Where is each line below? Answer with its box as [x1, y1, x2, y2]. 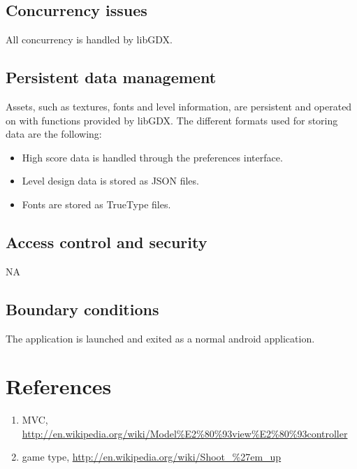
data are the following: [6, 127, 102, 141]
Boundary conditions [6, 298, 159, 319]
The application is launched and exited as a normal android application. [6, 331, 315, 345]
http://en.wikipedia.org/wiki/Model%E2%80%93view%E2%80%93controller [22, 426, 348, 440]
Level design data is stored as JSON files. [22, 173, 199, 188]
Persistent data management [6, 66, 217, 88]
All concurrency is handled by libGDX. [6, 32, 173, 47]
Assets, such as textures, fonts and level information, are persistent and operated [6, 99, 352, 113]
